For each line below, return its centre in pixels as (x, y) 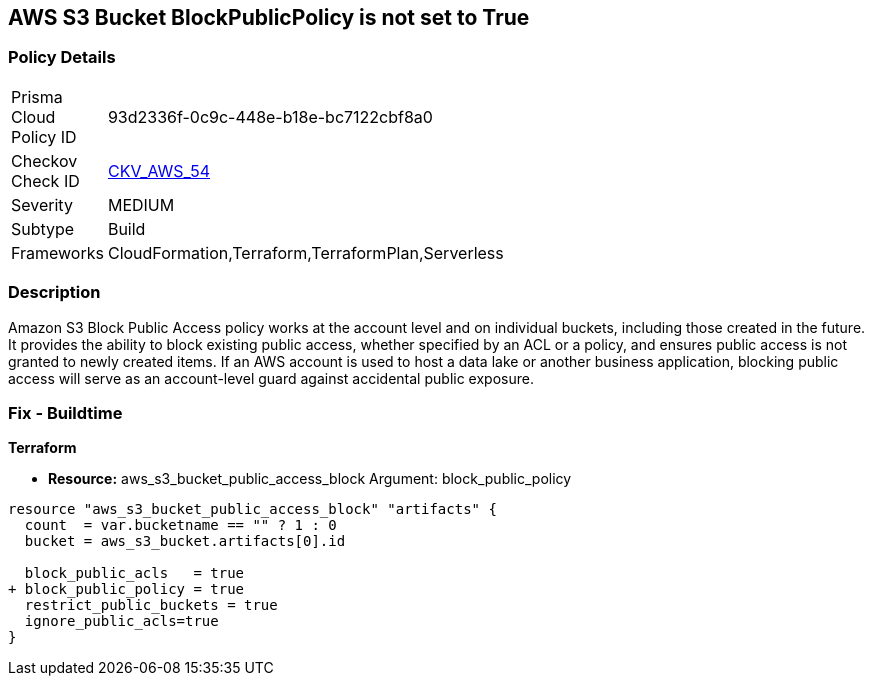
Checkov (44, 160)
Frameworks (57, 252)
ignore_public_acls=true (121, 621)
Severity (42, 204)
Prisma (37, 96)
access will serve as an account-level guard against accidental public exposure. (271, 378)
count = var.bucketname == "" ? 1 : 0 (180, 525)
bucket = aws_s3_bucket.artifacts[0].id (185, 541)
